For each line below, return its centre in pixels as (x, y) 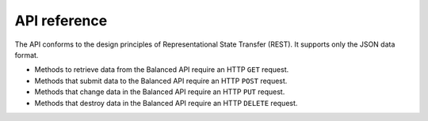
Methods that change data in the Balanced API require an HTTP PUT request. (160, 92)
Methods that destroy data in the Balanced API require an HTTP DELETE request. (166, 103)
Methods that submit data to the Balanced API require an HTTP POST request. (161, 81)
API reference (61, 21)
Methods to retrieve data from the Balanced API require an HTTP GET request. (162, 70)
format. (27, 55)
